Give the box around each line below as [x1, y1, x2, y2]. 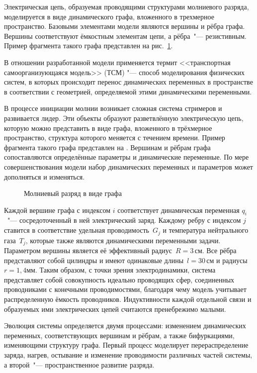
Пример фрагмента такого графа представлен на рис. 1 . [4, 40, 173, 51]
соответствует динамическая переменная [117, 204, 240, 215]
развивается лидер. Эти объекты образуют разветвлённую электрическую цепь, [4, 112, 244, 123]
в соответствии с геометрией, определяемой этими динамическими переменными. [4, 86, 252, 96]
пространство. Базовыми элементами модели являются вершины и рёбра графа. [4, 21, 245, 31]
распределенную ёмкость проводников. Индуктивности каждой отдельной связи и [4, 293, 252, 304]
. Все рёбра [202, 245, 237, 255]
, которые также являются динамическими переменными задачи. [25, 235, 221, 245]
